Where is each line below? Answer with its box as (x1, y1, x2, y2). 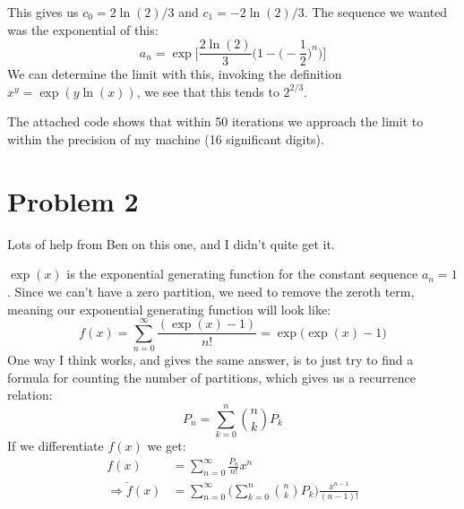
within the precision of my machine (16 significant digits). (7, 130, 324, 149)
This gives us (7, 3, 79, 21)
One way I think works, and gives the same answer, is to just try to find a (7, 350, 414, 369)
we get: (147, 436, 186, 455)
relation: (7, 385, 53, 404)
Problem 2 (7, 182, 139, 219)
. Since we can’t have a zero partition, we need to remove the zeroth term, (7, 281, 415, 300)
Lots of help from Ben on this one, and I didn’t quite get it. (7, 234, 335, 253)
